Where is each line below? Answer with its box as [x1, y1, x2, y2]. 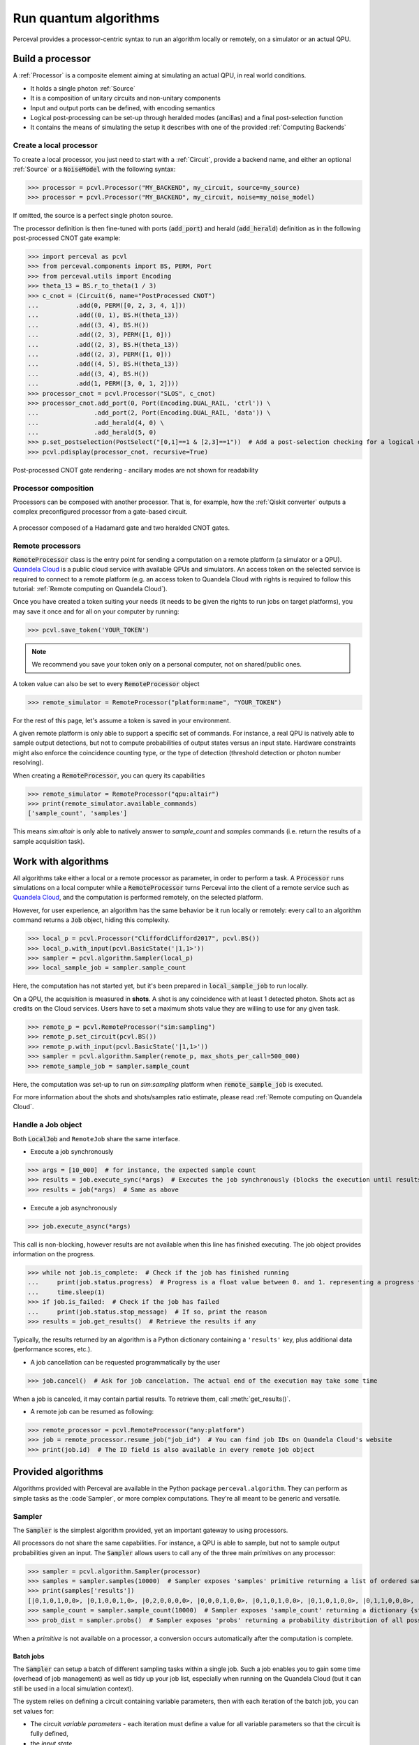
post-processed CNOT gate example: [13, 234, 121, 242]
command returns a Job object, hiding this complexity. [13, 916, 170, 924]
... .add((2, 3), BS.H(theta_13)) [27, 341, 179, 348]
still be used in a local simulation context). [13, 1684, 134, 1693]
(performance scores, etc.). [13, 1345, 92, 1353]
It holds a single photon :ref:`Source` [30, 84, 136, 92]
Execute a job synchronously [30, 1147, 114, 1155]
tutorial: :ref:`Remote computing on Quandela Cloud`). [13, 585, 168, 593]
